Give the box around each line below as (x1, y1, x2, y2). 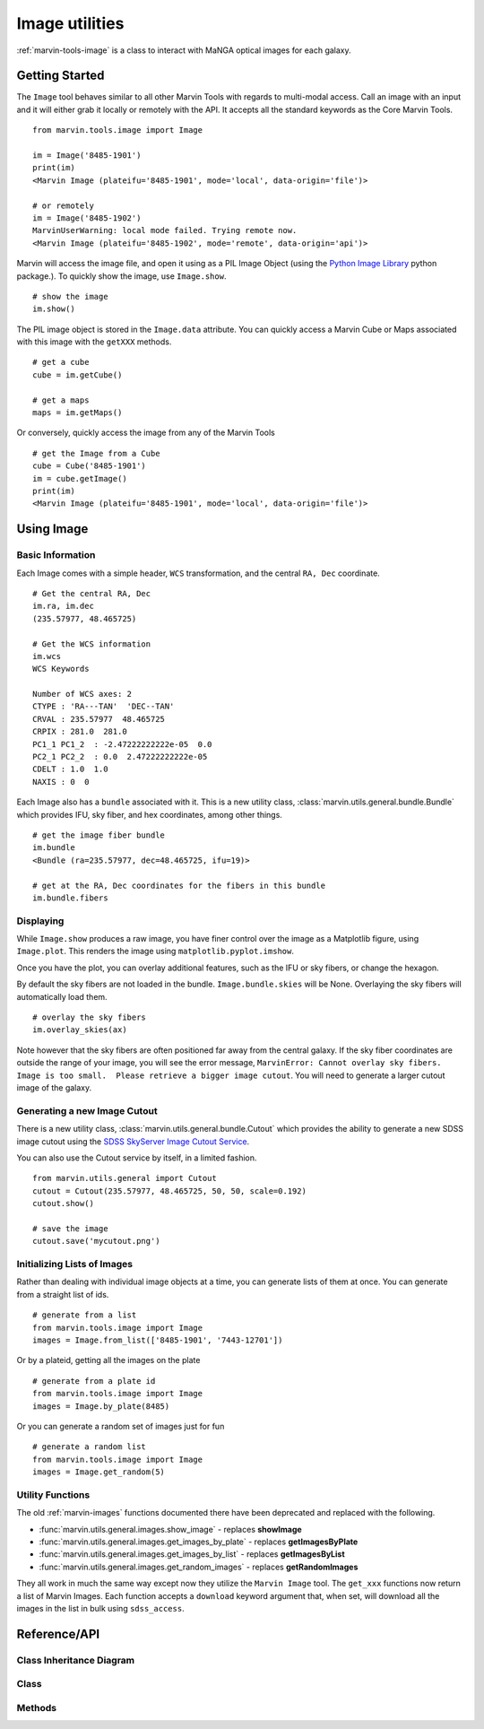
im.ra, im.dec (32, 601, 94, 612)
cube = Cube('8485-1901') (32, 461, 147, 471)
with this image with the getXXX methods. (16, 336, 172, 347)
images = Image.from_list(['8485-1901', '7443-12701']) (32, 1334, 283, 1345)
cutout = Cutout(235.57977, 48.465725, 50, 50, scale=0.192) (32, 1186, 307, 1196)
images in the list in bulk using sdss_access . (16, 1603, 185, 1613)
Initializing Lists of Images (16, 1258, 134, 1270)
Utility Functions (16, 1489, 91, 1501)
